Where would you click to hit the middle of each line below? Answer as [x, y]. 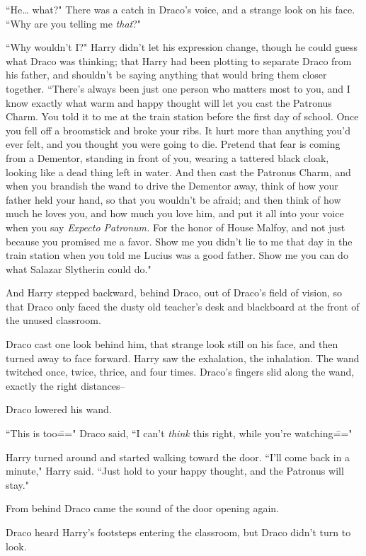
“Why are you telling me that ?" [74, 23]
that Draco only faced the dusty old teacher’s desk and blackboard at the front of [183, 306]
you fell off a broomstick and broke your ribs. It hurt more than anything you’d [178, 130]
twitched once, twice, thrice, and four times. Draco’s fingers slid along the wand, [180, 372]
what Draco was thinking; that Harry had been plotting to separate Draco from [179, 60]
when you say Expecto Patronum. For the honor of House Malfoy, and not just [176, 227]
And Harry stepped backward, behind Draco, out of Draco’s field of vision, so [174, 293]
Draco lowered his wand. [59, 409]
